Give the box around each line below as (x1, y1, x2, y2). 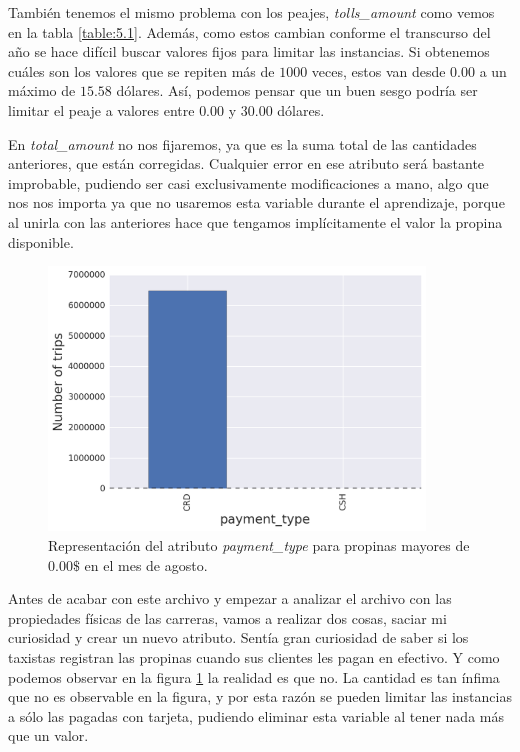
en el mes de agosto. (84, 554, 208, 575)
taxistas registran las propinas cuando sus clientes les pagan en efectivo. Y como (8, 647, 500, 668)
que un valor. (8, 725, 89, 746)
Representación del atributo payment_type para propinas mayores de (48, 535, 470, 556)
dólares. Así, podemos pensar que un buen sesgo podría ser (116, 80, 478, 101)
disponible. (8, 231, 74, 252)
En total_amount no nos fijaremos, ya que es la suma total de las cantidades (8, 133, 477, 154)
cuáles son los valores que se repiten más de (8, 60, 275, 81)
